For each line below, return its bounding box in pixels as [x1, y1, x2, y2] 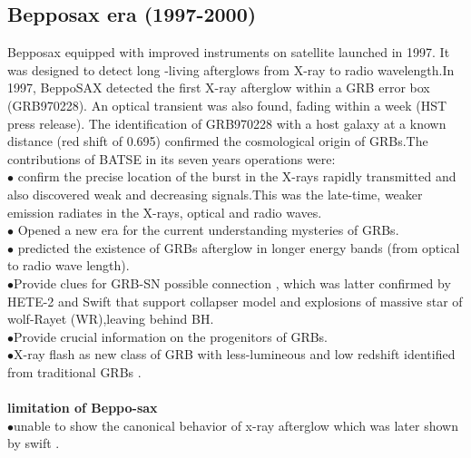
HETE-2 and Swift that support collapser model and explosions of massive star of [7, 291, 463, 310]
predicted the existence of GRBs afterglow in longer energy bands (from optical [17, 238, 460, 257]
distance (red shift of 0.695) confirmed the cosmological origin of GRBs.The [7, 132, 428, 151]
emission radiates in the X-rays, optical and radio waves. [7, 202, 322, 221]
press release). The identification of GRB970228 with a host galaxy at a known [7, 113, 446, 132]
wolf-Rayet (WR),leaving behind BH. [7, 309, 214, 328]
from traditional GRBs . [7, 362, 142, 381]
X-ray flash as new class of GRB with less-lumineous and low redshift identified [14, 345, 456, 364]
